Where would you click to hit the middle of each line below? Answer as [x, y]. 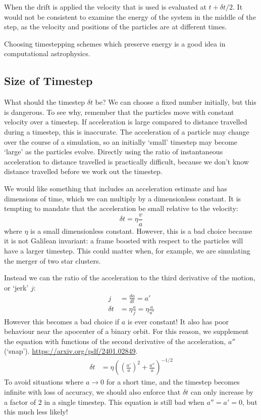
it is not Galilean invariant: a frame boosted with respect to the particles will [124, 241]
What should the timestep [44, 102]
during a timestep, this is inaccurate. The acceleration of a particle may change [127, 131]
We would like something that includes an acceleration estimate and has [116, 188]
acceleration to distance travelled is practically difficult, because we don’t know [126, 161]
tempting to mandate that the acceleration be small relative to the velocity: [121, 208]
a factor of [20, 402]
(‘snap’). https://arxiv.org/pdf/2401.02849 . [71, 351]
